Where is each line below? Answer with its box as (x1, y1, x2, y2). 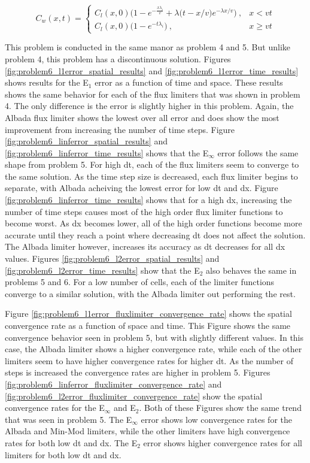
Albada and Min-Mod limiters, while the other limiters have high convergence (5, 425, 290, 437)
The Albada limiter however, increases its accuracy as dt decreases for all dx (5, 240, 285, 253)
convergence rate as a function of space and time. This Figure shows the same (5, 319, 291, 331)
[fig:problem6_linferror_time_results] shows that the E (5, 146, 209, 159)
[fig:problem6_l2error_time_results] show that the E (5, 264, 200, 276)
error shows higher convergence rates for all (143, 436, 302, 449)
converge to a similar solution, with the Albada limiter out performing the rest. (5, 287, 296, 299)
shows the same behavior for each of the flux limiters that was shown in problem (5, 87, 300, 100)
